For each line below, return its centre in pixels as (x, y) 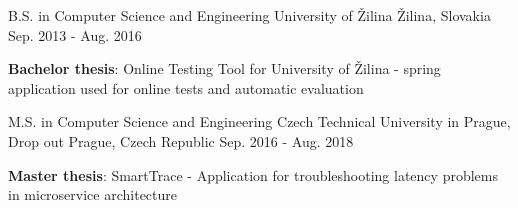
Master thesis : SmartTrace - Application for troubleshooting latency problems (253, 174)
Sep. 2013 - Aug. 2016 (75, 34)
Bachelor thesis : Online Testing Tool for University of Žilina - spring (224, 68)
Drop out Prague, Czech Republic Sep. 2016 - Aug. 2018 (181, 140)
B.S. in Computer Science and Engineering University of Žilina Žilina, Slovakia (249, 15)
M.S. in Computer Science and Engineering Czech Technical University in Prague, (259, 121)
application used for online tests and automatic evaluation (186, 87)
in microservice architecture (92, 194)
